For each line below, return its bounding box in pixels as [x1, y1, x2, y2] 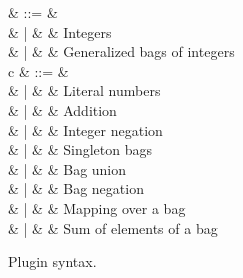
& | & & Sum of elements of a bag [8, 217, 218, 238]
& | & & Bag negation [8, 178, 144, 199]
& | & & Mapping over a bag [8, 197, 186, 218]
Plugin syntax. [8, 251, 97, 272]
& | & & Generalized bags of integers [8, 41, 235, 62]
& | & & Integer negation [8, 119, 163, 140]
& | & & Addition [8, 99, 117, 120]
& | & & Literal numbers [8, 80, 161, 101]
